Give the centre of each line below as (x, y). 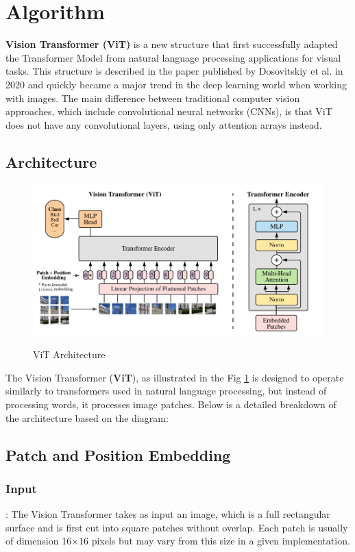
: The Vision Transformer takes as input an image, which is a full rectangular (168, 514)
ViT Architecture (69, 354)
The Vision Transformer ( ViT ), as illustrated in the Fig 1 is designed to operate (175, 377)
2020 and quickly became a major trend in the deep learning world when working (176, 84)
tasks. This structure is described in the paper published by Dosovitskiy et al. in (174, 71)
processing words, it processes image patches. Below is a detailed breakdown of (171, 404)
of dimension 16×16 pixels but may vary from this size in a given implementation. (178, 541)
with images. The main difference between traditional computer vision (153, 98)
